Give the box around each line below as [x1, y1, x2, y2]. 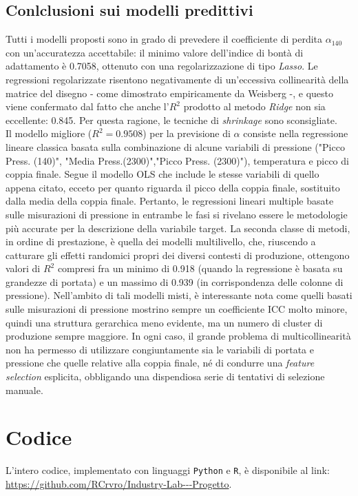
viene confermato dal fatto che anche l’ [6, 99, 169, 114]
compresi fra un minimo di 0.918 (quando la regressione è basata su [57, 261, 343, 276]
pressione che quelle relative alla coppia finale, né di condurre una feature [6, 355, 315, 370]
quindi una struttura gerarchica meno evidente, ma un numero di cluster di [6, 315, 323, 329]
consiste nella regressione [243, 126, 348, 141]
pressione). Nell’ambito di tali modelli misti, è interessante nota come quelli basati [6, 288, 352, 302]
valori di [6, 261, 41, 276]
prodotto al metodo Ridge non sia [183, 99, 326, 114]
